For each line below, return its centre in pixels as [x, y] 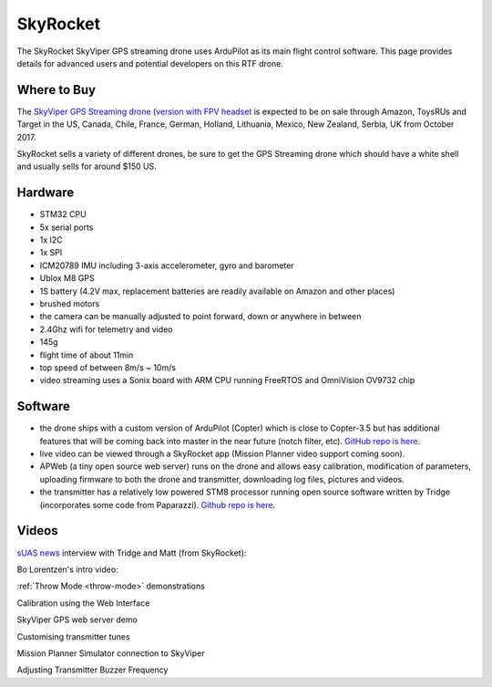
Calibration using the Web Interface [83, 603]
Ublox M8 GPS [67, 278]
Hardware [46, 193]
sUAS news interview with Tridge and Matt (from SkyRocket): [132, 553]
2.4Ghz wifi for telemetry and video [106, 329]
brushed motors [70, 304]
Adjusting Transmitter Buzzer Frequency [92, 670]
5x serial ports [67, 227]
